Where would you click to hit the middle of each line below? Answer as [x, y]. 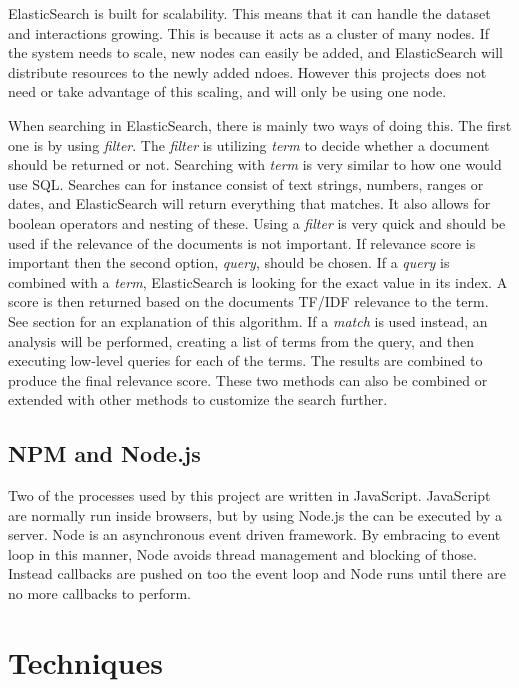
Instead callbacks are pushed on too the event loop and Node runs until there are [257, 573]
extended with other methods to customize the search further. [198, 399]
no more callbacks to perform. [99, 593]
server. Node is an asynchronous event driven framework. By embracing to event [254, 534]
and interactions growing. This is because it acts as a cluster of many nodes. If [248, 32]
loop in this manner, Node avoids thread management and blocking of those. [242, 553]
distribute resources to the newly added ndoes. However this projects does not [247, 71]
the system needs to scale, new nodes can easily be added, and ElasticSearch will [255, 52]
